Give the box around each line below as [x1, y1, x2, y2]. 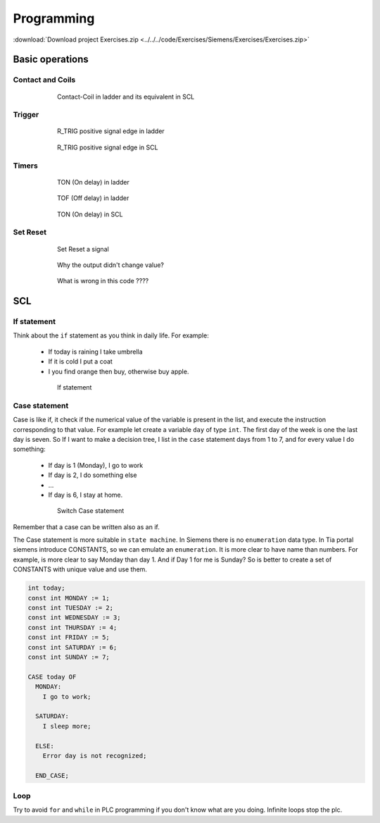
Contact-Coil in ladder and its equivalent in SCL [57, 92, 195, 101]
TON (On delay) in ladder [57, 178, 129, 186]
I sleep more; [42, 722, 91, 730]
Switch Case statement [57, 507, 125, 515]
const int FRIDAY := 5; [27, 633, 110, 641]
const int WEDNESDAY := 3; [27, 614, 121, 621]
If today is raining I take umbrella [48, 347, 144, 356]
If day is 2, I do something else [48, 471, 137, 479]
